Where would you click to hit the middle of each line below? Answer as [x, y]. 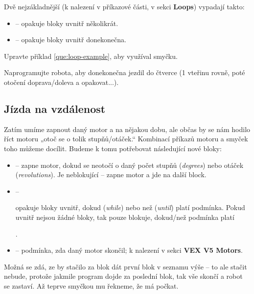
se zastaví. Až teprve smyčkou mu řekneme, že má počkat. [91, 285]
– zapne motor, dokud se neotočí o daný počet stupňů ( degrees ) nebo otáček [129, 165]
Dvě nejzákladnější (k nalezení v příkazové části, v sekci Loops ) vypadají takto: [124, 6]
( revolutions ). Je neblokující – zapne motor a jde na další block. [111, 174]
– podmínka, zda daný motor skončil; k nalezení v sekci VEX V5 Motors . [129, 250]
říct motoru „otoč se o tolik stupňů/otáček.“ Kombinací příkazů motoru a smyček [126, 139]
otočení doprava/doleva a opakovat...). [61, 82]
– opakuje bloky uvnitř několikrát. [67, 23]
